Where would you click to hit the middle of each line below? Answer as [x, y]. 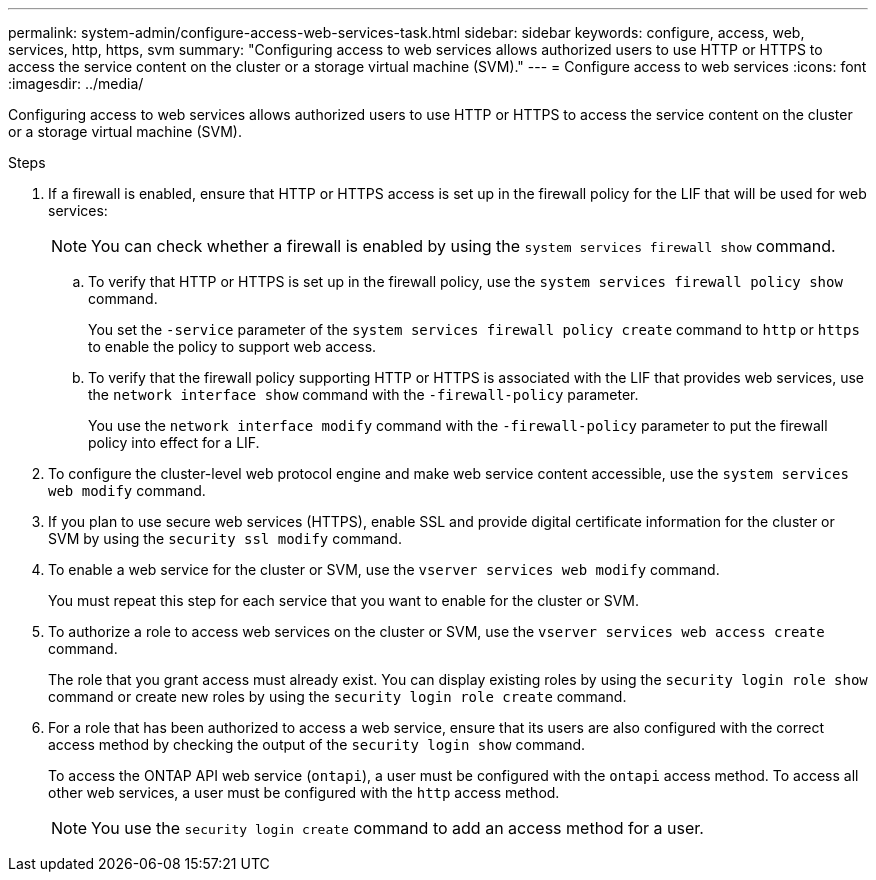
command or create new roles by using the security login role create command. [337, 696]
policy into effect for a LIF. [174, 442]
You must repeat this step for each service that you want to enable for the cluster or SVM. [343, 600]
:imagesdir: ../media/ [76, 83]
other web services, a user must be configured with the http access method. [304, 792]
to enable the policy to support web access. [232, 346]
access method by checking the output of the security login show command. [317, 744]
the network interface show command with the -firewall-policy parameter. [363, 394]
